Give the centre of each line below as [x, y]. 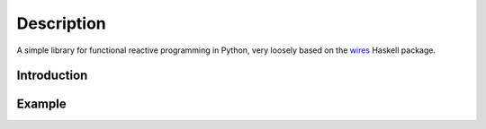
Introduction [52, 76]
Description [62, 23]
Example [41, 104]
